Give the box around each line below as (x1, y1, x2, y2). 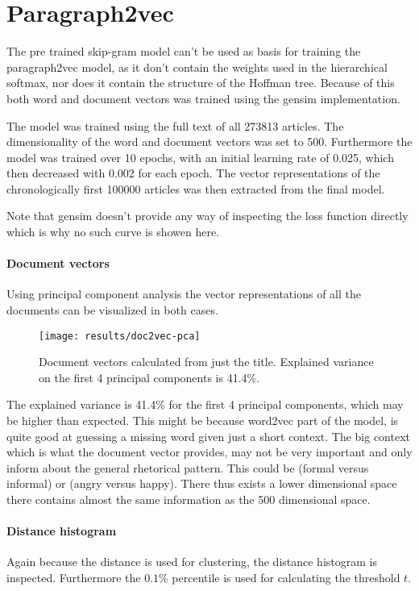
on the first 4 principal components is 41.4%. (39, 368, 260, 385)
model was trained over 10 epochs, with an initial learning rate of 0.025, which (6, 148, 394, 165)
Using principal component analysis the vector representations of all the (6, 285, 361, 302)
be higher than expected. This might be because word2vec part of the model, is (6, 412, 399, 429)
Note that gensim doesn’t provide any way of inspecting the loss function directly (6, 207, 409, 224)
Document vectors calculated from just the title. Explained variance (39, 353, 374, 370)
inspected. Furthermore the (6, 569, 141, 586)
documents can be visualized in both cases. (6, 302, 218, 318)
